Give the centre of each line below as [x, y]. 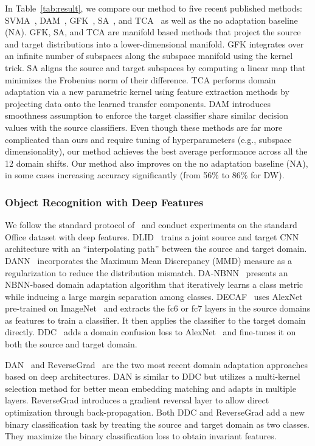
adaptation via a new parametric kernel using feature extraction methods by [147, 92]
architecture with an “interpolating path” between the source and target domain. [156, 249]
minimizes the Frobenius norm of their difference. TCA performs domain [140, 79]
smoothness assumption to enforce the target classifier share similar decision [147, 115]
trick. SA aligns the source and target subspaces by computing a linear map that [155, 67]
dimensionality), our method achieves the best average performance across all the [156, 151]
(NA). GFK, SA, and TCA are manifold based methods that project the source [153, 32]
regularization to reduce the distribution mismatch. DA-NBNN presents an [147, 272]
